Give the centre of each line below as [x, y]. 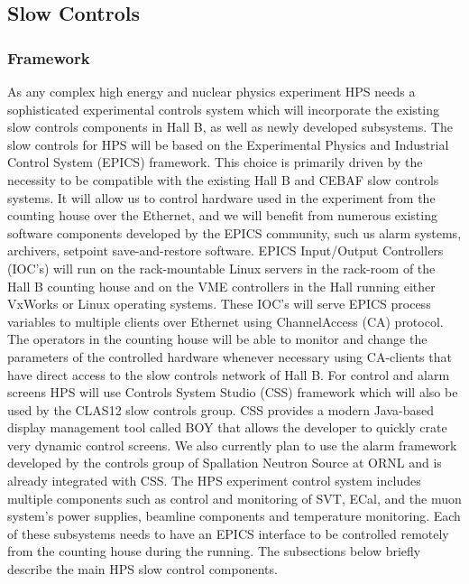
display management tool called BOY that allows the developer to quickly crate [227, 427]
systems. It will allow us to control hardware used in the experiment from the [221, 197]
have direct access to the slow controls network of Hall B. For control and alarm [229, 374]
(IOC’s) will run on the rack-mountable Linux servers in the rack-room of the [221, 268]
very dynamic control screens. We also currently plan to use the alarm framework [232, 445]
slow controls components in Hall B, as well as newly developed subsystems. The [230, 127]
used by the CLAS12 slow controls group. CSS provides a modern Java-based [221, 409]
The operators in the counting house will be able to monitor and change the [217, 339]
